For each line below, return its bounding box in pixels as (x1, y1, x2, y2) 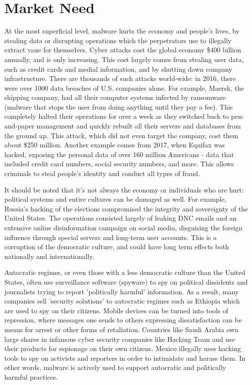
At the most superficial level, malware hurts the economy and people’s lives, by (4, 26, 240, 36)
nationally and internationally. (4, 251, 94, 261)
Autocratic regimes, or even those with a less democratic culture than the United (4, 267, 246, 277)
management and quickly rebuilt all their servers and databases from (36, 121, 241, 131)
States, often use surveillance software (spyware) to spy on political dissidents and (4, 276, 248, 287)
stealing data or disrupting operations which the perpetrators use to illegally (4, 35, 232, 45)
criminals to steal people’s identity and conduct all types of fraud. (4, 168, 200, 178)
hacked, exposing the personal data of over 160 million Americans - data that (4, 149, 234, 159)
